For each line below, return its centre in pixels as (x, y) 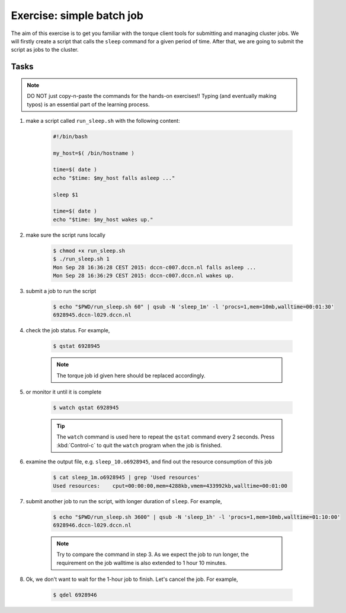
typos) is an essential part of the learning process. (88, 104)
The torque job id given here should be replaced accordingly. (131, 375)
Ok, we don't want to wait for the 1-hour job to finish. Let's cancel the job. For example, (132, 579)
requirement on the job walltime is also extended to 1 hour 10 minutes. (142, 563)
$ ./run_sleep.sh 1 (81, 259)
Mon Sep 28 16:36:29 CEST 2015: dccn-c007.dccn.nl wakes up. (144, 275)
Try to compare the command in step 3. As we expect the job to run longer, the (153, 554)
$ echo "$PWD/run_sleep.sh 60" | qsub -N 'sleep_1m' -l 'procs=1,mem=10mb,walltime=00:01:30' (194, 306)
